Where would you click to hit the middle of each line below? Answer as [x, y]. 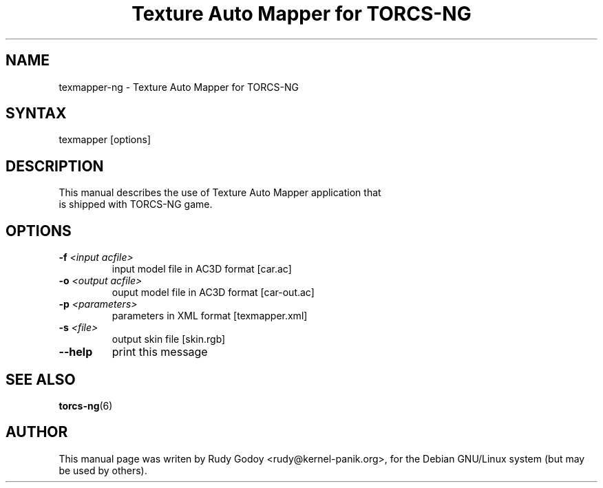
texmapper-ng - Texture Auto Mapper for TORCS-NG [179, 87]
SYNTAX [36, 114]
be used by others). [103, 470]
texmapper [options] [105, 140]
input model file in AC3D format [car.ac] [202, 269]
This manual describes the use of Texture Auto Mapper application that [220, 193]
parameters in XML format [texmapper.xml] [210, 316]
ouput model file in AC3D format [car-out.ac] [213, 293]
